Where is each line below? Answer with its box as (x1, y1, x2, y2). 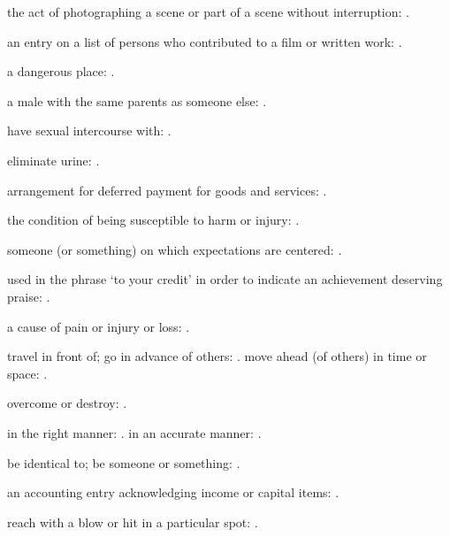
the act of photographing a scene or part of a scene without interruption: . (7, 3, 409, 20)
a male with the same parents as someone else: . (7, 91, 267, 110)
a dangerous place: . (7, 62, 115, 81)
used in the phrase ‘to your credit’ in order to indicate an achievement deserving (7, 270, 443, 288)
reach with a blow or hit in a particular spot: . (7, 512, 258, 531)
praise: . (7, 287, 50, 305)
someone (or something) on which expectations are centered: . (7, 240, 342, 258)
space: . (7, 364, 48, 382)
